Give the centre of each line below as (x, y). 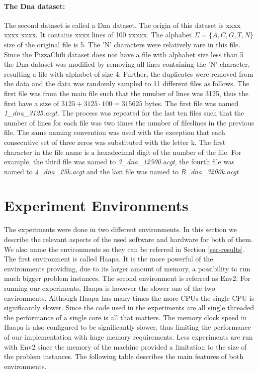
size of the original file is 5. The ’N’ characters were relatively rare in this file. (122, 44)
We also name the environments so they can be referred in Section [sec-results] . (125, 249)
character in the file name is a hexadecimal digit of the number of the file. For (123, 152)
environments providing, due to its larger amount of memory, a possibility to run (127, 268)
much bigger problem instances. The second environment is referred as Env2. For (127, 278)
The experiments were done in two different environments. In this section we (121, 229)
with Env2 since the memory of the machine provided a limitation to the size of (126, 346)
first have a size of (32, 103)
